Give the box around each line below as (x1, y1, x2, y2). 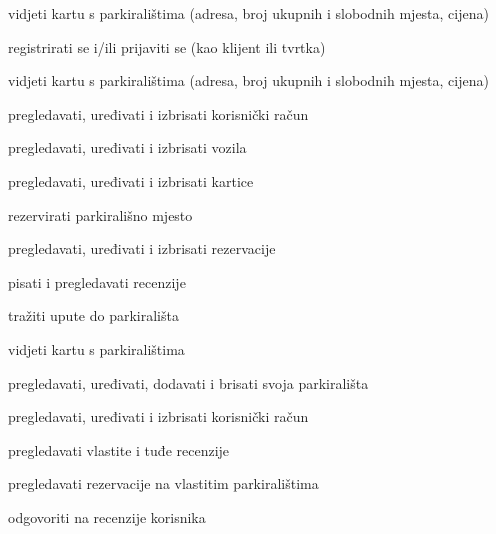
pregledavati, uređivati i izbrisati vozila (8, 137, 247, 158)
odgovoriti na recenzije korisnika (8, 506, 206, 527)
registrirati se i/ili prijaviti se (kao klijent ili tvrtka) (8, 36, 326, 57)
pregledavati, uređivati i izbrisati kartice (8, 170, 254, 191)
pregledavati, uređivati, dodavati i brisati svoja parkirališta (8, 372, 369, 393)
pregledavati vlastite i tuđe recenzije (8, 439, 230, 460)
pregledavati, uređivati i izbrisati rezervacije (8, 238, 276, 259)
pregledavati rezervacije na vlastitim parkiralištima (8, 473, 319, 494)
